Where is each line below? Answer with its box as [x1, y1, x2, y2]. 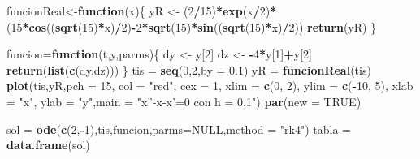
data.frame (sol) [6, 136, 90, 153]
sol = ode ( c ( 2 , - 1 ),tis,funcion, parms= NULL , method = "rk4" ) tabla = [6, 120, 351, 137]
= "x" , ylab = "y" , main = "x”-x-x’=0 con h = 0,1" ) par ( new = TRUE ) [6, 92, 362, 110]
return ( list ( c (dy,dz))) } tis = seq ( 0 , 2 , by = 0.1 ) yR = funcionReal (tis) [6, 61, 371, 78]
